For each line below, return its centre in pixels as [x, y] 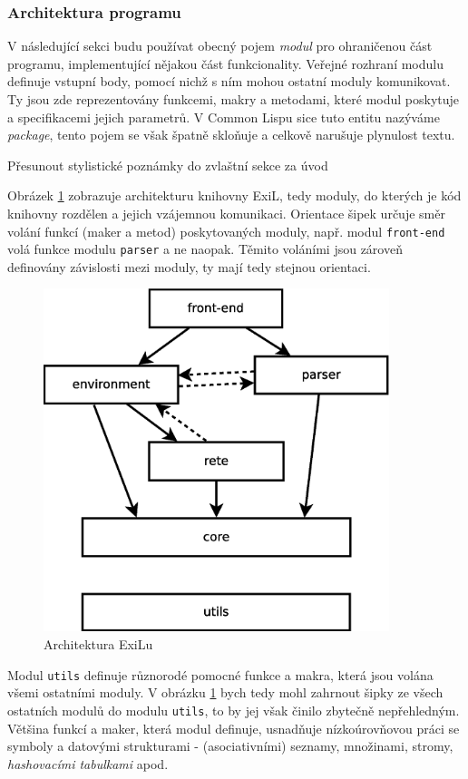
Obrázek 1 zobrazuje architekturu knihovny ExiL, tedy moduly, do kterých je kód [234, 195]
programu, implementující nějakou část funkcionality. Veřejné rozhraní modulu [226, 63]
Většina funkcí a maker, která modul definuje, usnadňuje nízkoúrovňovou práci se [234, 728]
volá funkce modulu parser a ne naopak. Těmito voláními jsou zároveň [205, 249]
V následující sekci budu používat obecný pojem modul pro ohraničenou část [220, 46]
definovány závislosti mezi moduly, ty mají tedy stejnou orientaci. [189, 266]
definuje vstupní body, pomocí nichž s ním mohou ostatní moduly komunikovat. [229, 81]
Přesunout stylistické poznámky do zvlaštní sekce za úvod [168, 165]
